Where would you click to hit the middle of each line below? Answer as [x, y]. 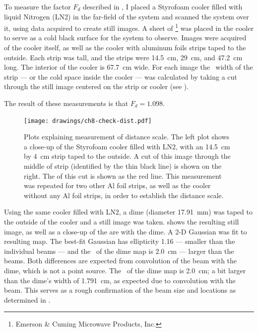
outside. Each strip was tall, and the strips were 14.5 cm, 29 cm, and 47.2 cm [123, 57]
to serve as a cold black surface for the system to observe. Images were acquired [125, 38]
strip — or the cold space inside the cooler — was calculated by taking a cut [121, 76]
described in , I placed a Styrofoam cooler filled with [162, 6]
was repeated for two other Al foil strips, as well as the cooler [117, 185]
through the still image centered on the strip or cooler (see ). [97, 86]
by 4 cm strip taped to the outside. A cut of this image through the [127, 156]
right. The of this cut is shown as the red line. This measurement [123, 175]
